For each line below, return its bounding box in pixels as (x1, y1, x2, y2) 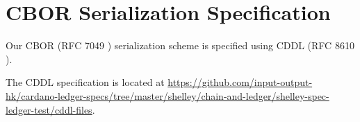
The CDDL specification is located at (6, 75, 165, 89)
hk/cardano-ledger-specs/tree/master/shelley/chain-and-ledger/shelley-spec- (6, 88, 329, 103)
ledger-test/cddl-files (6, 102, 92, 116)
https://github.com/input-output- (167, 75, 313, 89)
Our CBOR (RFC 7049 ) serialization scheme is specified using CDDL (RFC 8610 (6, 38, 354, 53)
